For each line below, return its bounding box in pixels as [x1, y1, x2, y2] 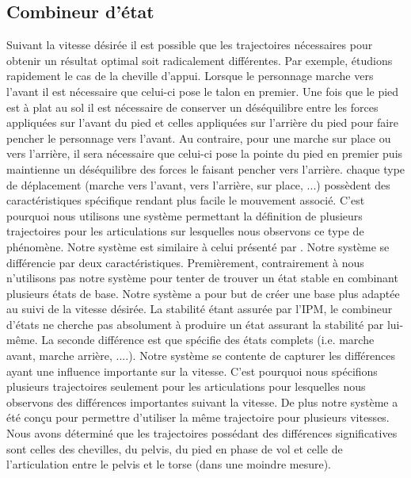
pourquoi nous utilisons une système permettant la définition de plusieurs [6, 207, 363, 224]
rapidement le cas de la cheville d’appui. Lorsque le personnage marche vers [6, 67, 374, 84]
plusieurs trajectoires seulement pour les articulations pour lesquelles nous [6, 378, 366, 395]
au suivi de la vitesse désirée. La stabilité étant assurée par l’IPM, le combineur [6, 300, 393, 317]
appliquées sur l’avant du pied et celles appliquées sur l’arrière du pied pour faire [6, 114, 398, 131]
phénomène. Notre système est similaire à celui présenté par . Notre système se [6, 238, 390, 254]
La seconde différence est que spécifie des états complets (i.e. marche [41, 331, 375, 348]
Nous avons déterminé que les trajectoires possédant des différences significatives [6, 425, 398, 442]
